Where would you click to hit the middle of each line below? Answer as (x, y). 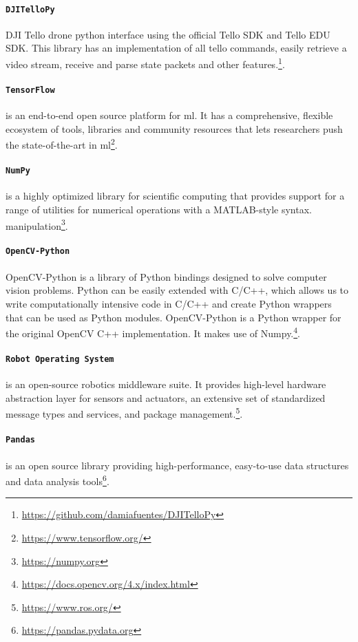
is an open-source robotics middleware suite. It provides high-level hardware (166, 384)
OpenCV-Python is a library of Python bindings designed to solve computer (166, 276)
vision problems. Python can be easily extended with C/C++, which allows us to (177, 290)
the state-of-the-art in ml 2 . (62, 143)
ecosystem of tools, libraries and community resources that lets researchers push (174, 128)
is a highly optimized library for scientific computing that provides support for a (175, 196)
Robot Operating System (60, 359)
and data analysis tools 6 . (57, 480)
